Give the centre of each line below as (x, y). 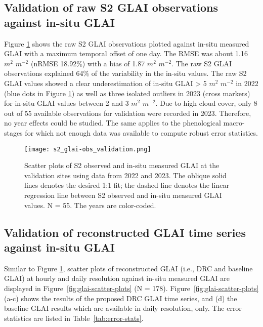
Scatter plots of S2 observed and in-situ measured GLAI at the (122, 165)
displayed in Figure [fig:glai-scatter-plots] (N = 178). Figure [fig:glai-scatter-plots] (131, 288)
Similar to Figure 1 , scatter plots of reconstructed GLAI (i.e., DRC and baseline (128, 268)
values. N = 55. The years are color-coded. (90, 205)
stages (13, 132)
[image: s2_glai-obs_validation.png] (88, 149)
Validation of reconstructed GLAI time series (125, 232)
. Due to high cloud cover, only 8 (206, 103)
